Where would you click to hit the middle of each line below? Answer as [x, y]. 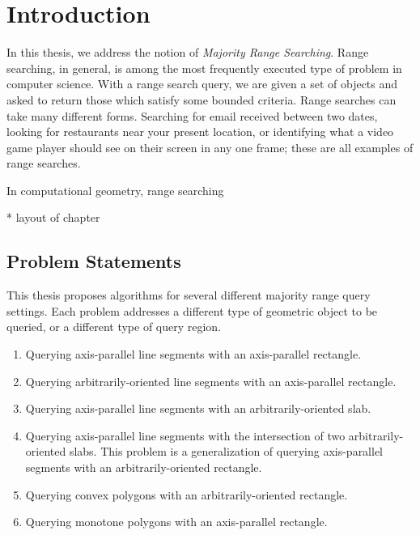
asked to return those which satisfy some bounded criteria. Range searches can [202, 99]
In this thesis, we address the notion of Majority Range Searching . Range [188, 52]
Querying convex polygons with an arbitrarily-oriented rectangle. [187, 494]
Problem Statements [94, 261]
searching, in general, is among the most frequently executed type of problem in [204, 68]
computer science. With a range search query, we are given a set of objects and [202, 84]
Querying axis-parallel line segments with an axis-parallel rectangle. [193, 354]
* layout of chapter [53, 217]
